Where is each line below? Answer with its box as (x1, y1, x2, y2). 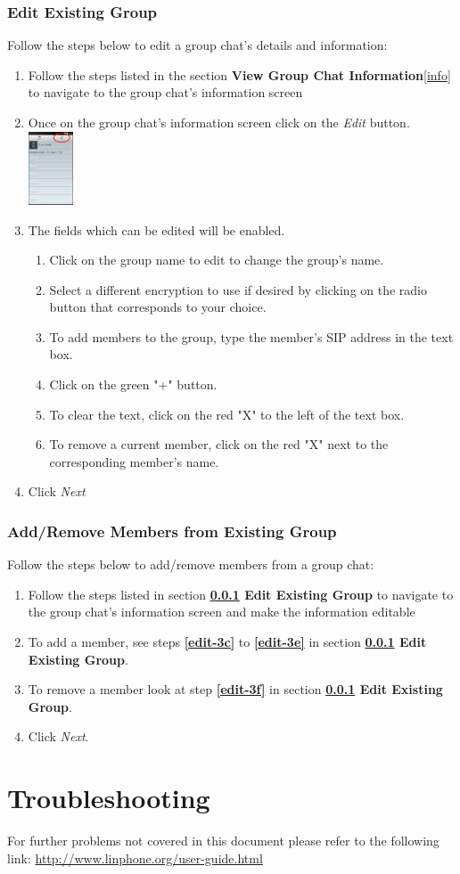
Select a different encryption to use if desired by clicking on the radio (49, 280, 428, 298)
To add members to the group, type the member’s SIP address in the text (49, 327, 454, 346)
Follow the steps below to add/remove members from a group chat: (7, 555, 374, 574)
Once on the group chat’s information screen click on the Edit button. (28, 113, 410, 131)
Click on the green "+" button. (49, 375, 218, 394)
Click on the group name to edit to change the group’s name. (49, 250, 384, 269)
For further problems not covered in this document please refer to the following (7, 831, 439, 850)
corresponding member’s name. (49, 452, 219, 470)
